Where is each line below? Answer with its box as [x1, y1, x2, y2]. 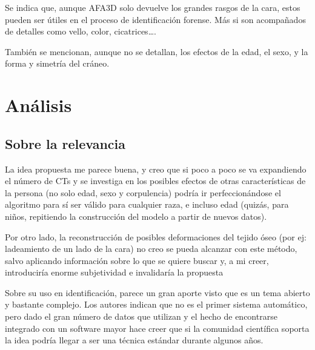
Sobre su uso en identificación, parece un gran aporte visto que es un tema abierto [5, 286, 310, 299]
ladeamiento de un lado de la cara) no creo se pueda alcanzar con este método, [5, 242, 297, 255]
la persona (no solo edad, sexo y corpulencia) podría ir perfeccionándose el [5, 186, 281, 199]
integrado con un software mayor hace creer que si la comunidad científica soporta [5, 322, 310, 334]
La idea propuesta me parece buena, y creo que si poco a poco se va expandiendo [5, 162, 307, 175]
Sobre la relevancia [5, 134, 125, 153]
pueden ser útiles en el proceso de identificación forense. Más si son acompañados [5, 13, 306, 25]
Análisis [5, 93, 72, 117]
